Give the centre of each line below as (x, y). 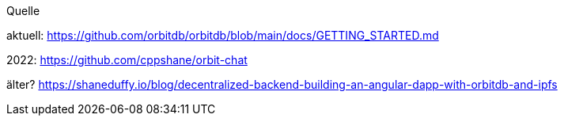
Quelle (23, 11)
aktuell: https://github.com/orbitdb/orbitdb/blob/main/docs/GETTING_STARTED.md (223, 35)
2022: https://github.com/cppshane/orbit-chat (127, 60)
